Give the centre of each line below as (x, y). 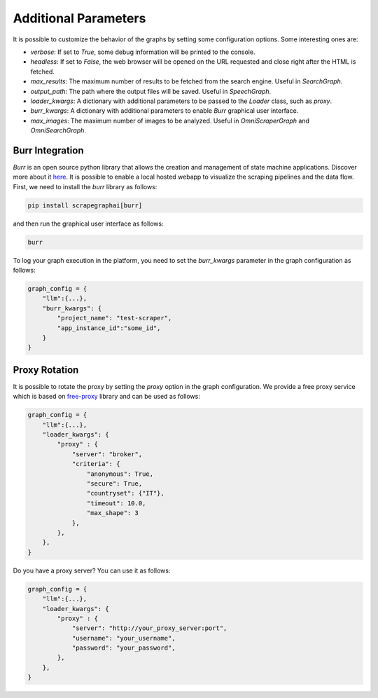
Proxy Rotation (46, 370)
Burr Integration (48, 150)
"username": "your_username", (124, 638)
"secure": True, (114, 484)
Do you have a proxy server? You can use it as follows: (92, 570)
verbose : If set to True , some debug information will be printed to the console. (143, 52)
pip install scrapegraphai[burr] (85, 205)
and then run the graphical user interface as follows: (88, 224)
